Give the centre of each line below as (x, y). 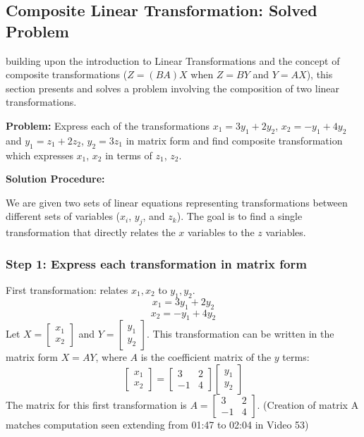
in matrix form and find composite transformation (234, 140)
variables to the (221, 232)
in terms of (129, 155)
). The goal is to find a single (239, 216)
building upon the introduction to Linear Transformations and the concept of (173, 60)
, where (111, 357)
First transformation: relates (67, 289)
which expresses (40, 155)
